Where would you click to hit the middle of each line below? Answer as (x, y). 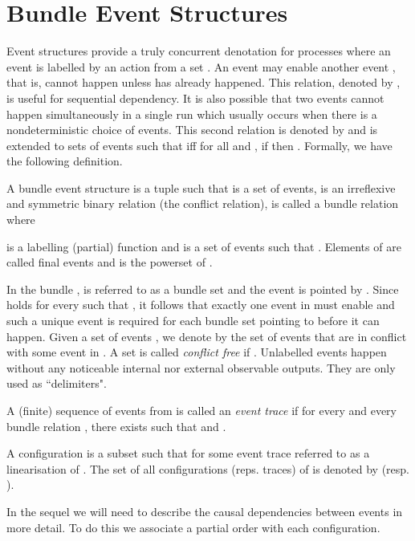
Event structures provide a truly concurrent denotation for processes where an (199, 51)
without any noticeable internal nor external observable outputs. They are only (201, 367)
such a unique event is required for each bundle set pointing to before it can (193, 321)
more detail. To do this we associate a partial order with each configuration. (193, 527)
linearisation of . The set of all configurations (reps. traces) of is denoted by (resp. (208, 468)
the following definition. (65, 161)
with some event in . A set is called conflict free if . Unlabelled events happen (197, 352)
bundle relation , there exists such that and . (116, 426)
